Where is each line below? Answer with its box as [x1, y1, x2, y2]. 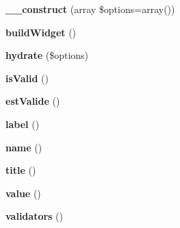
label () [5, 116, 40, 131]
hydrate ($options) [5, 48, 89, 62]
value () [5, 186, 41, 200]
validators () [5, 209, 63, 223]
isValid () [5, 71, 49, 85]
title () [5, 163, 36, 177]
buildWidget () [5, 25, 77, 39]
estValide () [5, 94, 60, 108]
